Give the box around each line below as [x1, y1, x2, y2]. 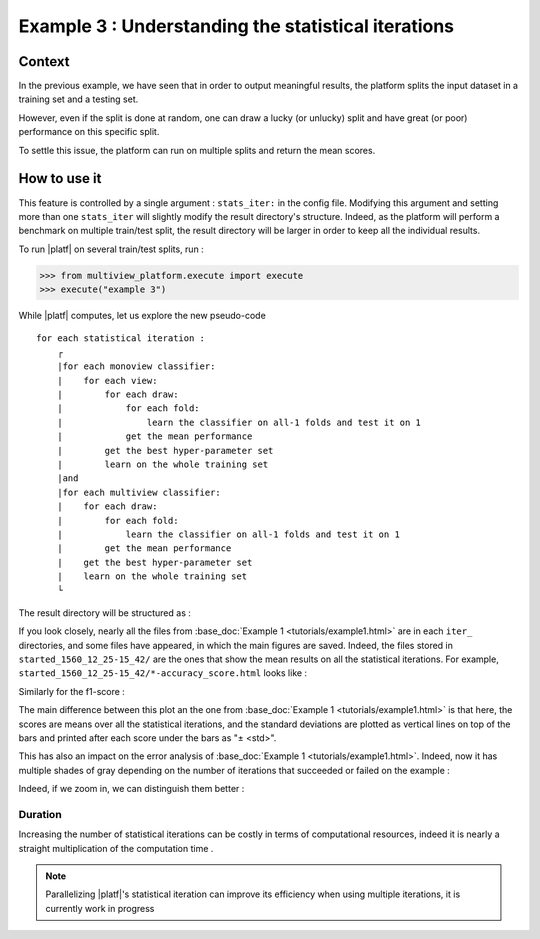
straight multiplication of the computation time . [18, 842, 214, 854]
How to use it [18, 170, 102, 187]
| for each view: [56, 375, 158, 386]
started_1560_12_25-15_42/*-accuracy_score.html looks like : [18, 667, 308, 679]
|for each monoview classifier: [56, 361, 216, 372]
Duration [18, 807, 62, 821]
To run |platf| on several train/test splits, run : [18, 243, 204, 255]
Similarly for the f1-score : [18, 685, 125, 697]
